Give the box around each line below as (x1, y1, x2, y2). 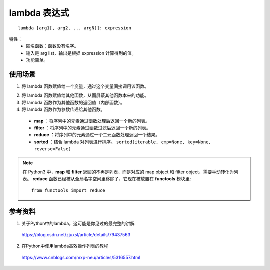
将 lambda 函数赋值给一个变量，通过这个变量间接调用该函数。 (21, 83, 149, 89)
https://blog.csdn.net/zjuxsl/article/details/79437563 (21, 232, 131, 237)
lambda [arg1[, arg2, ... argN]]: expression (18, 25, 132, 31)
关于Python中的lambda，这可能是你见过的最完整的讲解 (21, 220, 135, 226)
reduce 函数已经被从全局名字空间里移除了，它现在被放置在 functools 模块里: (32, 176, 191, 182)
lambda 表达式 (9, 7, 69, 18)
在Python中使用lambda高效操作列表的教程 (21, 243, 109, 249)
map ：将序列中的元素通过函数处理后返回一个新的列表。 (34, 118, 150, 124)
